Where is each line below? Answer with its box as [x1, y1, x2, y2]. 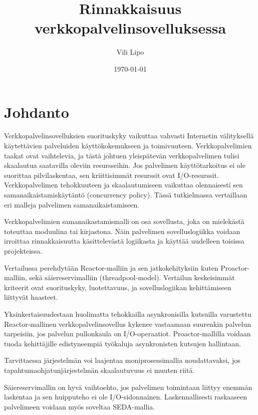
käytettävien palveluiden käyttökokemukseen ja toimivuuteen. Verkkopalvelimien [4, 140, 252, 151]
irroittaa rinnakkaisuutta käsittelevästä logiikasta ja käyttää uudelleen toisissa [4, 236, 244, 246]
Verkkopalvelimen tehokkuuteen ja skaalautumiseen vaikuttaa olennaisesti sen [4, 179, 243, 190]
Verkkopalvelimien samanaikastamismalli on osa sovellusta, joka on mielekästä [4, 216, 244, 227]
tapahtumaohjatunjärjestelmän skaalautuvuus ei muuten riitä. [4, 364, 195, 375]
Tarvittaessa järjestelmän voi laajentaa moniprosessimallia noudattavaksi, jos [4, 355, 240, 365]
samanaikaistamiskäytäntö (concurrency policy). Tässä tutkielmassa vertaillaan [4, 189, 247, 199]
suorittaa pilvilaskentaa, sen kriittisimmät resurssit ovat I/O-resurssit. [4, 169, 219, 180]
